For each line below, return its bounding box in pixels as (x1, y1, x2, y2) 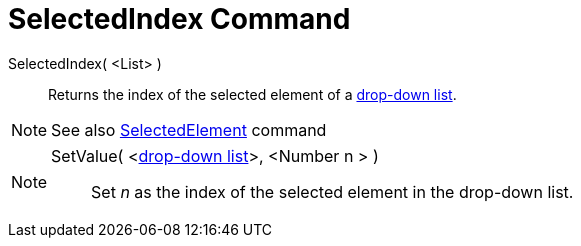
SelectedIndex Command (8, 2, 351, 36)
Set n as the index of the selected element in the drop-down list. (91, 181, 574, 202)
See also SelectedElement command (51, 119, 327, 140)
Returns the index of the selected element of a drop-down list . (48, 85, 457, 103)
